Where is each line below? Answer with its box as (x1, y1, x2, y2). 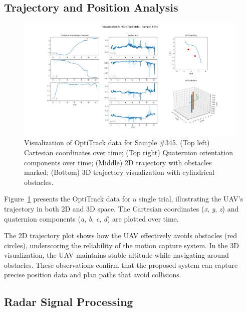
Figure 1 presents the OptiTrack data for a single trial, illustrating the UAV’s (4, 193, 243, 204)
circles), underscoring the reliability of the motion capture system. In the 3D (4, 240, 239, 250)
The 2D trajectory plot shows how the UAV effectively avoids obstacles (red (4, 230, 237, 241)
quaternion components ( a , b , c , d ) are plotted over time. (4, 213, 179, 224)
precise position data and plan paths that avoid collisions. (4, 269, 181, 280)
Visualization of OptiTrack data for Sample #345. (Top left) (24, 137, 210, 148)
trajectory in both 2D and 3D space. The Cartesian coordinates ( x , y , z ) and (4, 203, 239, 214)
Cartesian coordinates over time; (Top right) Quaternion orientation (24, 147, 233, 157)
